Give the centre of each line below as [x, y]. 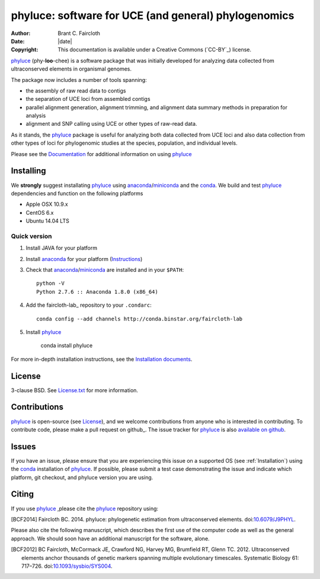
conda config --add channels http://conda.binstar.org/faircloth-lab [140, 319]
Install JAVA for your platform [62, 248]
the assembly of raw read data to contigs [76, 90]
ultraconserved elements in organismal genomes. [71, 69]
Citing [22, 494]
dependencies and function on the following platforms [77, 193]
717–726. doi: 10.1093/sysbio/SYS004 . [67, 566]
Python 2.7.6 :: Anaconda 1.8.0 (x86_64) [97, 292]
